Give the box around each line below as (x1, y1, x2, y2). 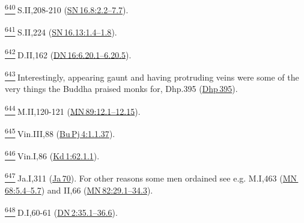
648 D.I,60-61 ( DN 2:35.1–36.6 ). (5, 204, 118, 218)
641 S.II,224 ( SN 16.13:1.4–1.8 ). (5, 24, 117, 38)
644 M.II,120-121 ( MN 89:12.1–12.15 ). (5, 103, 141, 117)
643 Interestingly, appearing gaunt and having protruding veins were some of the (5, 69, 299, 83)
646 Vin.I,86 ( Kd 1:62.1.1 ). (5, 148, 100, 162)
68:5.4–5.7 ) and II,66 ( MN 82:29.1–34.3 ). (5, 183, 153, 196)
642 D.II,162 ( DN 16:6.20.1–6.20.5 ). (5, 46, 132, 61)
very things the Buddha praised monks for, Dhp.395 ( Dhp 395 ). (5, 82, 238, 94)
